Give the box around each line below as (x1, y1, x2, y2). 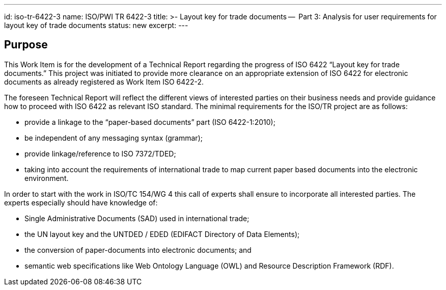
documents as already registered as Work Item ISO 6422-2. (4, 77, 204, 86)
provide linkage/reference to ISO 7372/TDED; (24, 149, 176, 158)
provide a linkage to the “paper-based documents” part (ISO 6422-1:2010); (24, 117, 275, 126)
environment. (24, 173, 69, 182)
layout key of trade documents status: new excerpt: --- (4, 21, 188, 30)
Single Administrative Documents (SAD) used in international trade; (24, 214, 249, 223)
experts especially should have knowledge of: (4, 198, 158, 207)
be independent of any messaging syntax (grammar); (24, 133, 203, 142)
